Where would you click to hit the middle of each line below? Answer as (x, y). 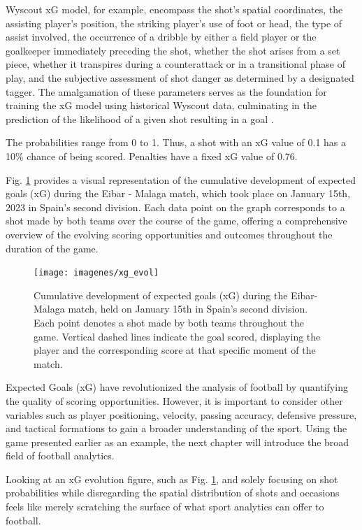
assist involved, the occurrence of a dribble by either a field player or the (161, 37)
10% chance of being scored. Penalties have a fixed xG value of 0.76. (152, 156)
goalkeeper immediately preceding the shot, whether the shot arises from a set (173, 50)
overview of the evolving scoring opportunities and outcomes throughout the (169, 234)
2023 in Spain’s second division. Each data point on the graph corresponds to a (175, 207)
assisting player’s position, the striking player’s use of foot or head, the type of (174, 23)
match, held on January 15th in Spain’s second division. (188, 309)
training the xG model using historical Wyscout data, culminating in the (161, 105)
